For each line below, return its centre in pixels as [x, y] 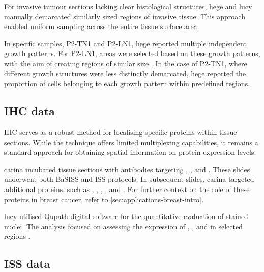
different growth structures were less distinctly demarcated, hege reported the [125, 73]
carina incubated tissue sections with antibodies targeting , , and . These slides [127, 169]
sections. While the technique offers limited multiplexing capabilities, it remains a [131, 142]
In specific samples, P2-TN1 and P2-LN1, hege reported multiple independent [125, 43]
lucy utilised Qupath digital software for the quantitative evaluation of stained [126, 216]
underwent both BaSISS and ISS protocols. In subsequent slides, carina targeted [129, 179]
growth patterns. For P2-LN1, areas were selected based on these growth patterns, [132, 53]
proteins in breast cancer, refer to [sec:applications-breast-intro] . [104, 199]
